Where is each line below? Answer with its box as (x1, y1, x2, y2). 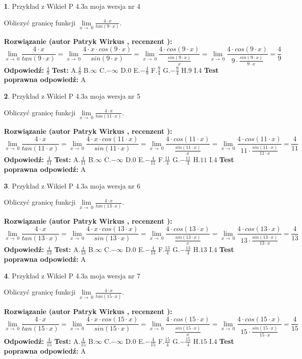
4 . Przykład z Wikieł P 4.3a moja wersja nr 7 (4, 270, 141, 280)
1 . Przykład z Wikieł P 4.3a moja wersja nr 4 (4, 1, 141, 11)
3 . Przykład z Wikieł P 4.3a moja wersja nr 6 (4, 180, 141, 190)
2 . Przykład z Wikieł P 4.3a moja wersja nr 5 (4, 90, 141, 101)
